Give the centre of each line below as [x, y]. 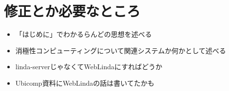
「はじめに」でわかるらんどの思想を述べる [84, 34]
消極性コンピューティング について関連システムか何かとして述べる [121, 50]
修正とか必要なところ [72, 11]
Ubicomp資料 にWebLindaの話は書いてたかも [85, 83]
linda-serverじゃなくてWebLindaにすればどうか [89, 67]
